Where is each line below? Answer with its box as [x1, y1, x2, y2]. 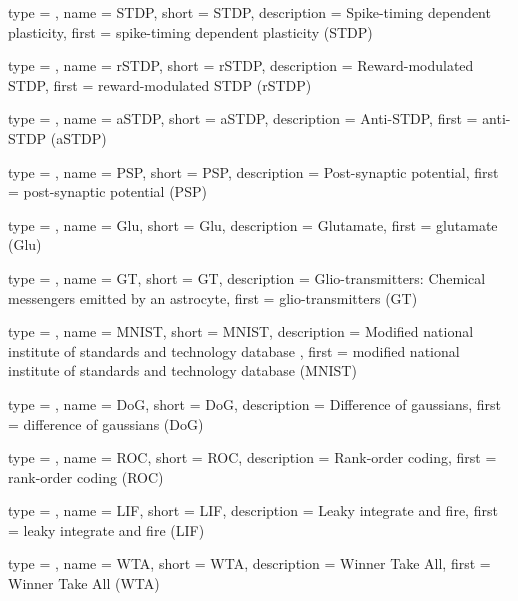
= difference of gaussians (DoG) [8, 413, 204, 434]
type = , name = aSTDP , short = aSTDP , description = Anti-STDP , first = [8, 108, 478, 129]
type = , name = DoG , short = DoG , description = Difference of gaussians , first [8, 393, 501, 414]
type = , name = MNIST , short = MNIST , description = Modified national [8, 321, 474, 342]
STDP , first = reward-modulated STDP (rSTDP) [8, 74, 312, 95]
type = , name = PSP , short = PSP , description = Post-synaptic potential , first [8, 161, 499, 182]
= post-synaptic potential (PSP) [8, 181, 207, 202]
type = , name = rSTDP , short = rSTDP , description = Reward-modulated [8, 55, 474, 76]
